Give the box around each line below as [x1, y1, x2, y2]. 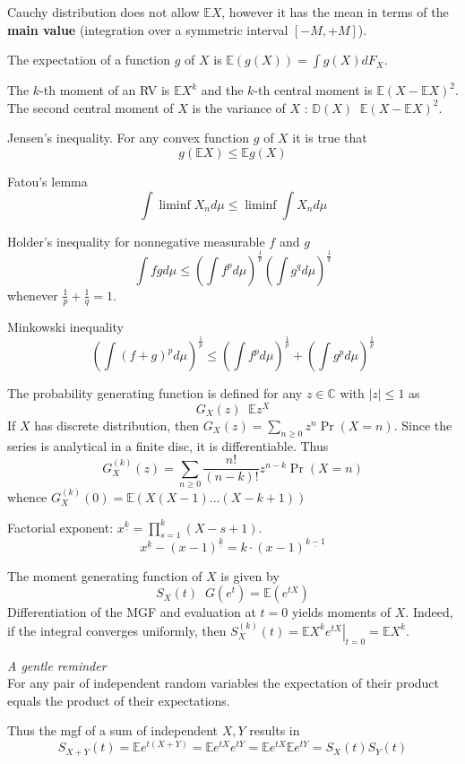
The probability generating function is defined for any [7, 384, 303, 403]
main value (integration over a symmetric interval [7, 20, 288, 39]
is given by [220, 566, 280, 585]
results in [249, 721, 300, 740]
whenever [7, 285, 58, 304]
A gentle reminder [7, 655, 107, 674]
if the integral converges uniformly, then [7, 621, 227, 639]
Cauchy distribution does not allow [7, 3, 200, 21]
